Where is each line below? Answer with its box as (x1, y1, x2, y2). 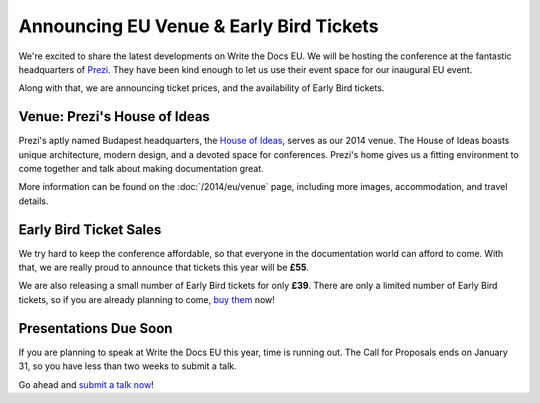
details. (18, 195, 49, 207)
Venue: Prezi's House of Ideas (18, 108, 210, 125)
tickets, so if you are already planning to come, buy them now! (18, 293, 275, 305)
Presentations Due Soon (18, 320, 173, 337)
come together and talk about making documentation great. (18, 163, 264, 175)
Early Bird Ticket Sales (18, 221, 162, 238)
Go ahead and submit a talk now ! (18, 378, 154, 390)
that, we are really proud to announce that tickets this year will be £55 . (18, 261, 310, 274)
